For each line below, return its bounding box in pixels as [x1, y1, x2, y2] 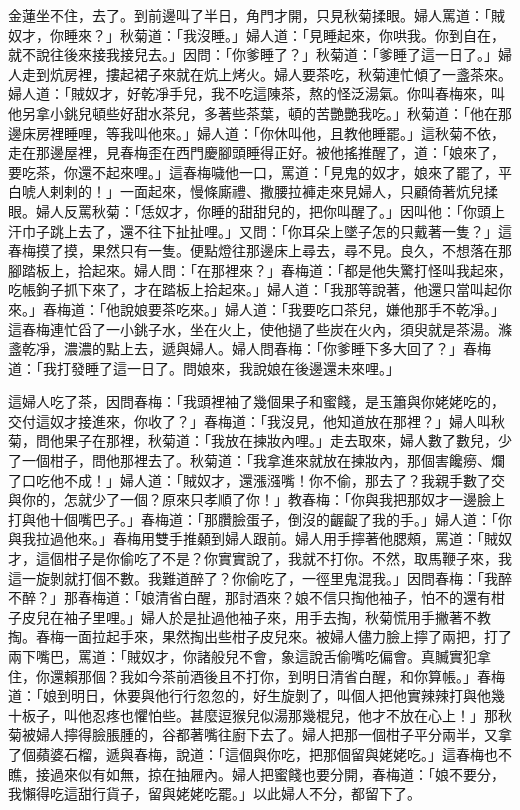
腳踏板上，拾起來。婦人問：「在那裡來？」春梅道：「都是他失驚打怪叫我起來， [8, 259, 512, 280]
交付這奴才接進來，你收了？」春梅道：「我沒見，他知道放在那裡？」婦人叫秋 [8, 410, 505, 431]
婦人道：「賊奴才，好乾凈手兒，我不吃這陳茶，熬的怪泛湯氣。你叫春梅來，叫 [8, 83, 505, 104]
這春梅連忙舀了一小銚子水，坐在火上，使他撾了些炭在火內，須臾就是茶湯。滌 [8, 318, 512, 339]
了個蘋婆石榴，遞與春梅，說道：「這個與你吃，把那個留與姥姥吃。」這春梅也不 [8, 743, 512, 764]
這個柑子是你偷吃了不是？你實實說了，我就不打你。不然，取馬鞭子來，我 [35, 548, 512, 569]
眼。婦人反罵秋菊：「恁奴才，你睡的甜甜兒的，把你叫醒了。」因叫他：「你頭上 [8, 200, 505, 221]
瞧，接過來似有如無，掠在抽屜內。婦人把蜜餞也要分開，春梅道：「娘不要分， [8, 763, 505, 784]
